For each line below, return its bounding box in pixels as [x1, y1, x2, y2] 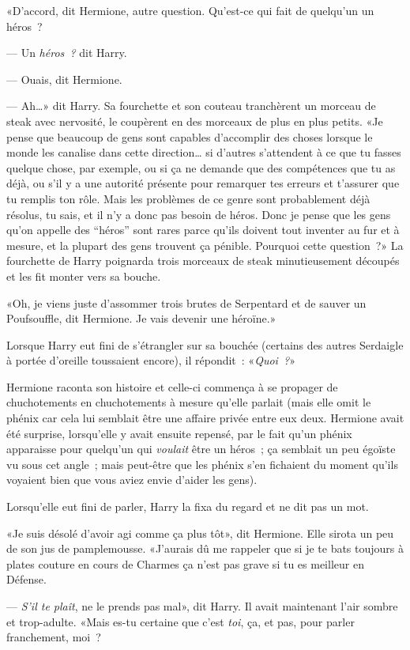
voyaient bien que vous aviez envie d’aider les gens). [6, 471, 258, 488]
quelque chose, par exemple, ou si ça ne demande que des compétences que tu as [6, 159, 396, 176]
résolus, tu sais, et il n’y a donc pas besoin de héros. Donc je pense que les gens [6, 206, 391, 222]
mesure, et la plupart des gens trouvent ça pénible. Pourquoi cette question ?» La [6, 236, 404, 253]
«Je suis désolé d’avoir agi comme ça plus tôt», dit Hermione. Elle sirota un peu [6, 524, 394, 541]
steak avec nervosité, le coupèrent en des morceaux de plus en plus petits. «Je [6, 112, 383, 129]
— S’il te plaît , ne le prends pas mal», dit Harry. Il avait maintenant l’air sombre [6, 598, 398, 614]
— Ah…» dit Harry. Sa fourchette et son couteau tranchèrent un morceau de [6, 97, 376, 114]
